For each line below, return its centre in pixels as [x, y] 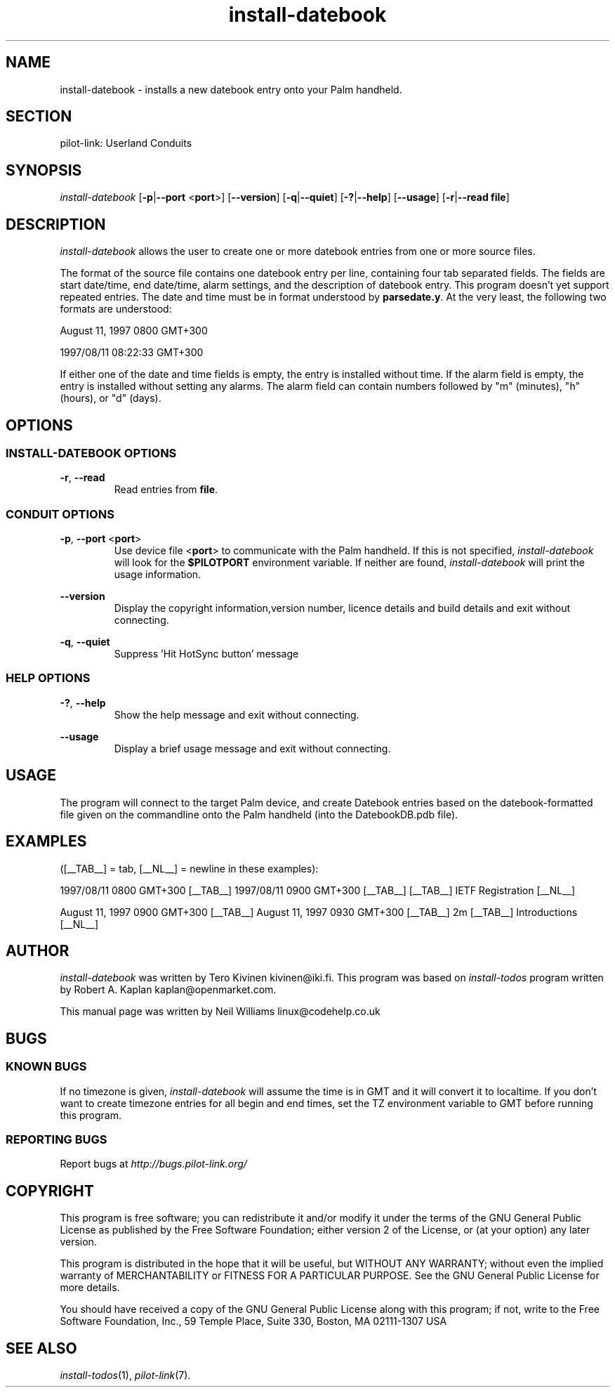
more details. [90, 1288]
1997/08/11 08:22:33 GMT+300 [132, 353]
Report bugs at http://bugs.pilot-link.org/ [153, 1164]
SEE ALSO [41, 1348]
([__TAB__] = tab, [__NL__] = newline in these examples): [189, 868]
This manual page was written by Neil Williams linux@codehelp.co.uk [220, 1012]
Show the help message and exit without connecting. [237, 714]
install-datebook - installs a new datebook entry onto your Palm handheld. [231, 89]
